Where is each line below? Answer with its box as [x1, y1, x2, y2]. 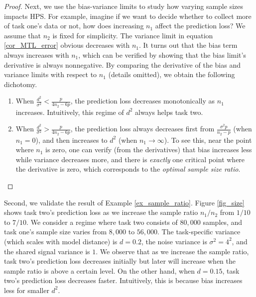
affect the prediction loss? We [155, 20, 246, 31]
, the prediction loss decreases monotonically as [70, 96, 215, 106]
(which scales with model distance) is [4, 236, 118, 246]
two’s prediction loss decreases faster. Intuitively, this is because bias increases [4, 275, 243, 286]
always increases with [4, 49, 69, 60]
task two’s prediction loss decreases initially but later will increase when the [4, 256, 236, 266]
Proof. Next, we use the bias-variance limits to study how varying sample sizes [4, 1, 243, 11]
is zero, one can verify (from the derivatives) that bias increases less [45, 144, 252, 155]
